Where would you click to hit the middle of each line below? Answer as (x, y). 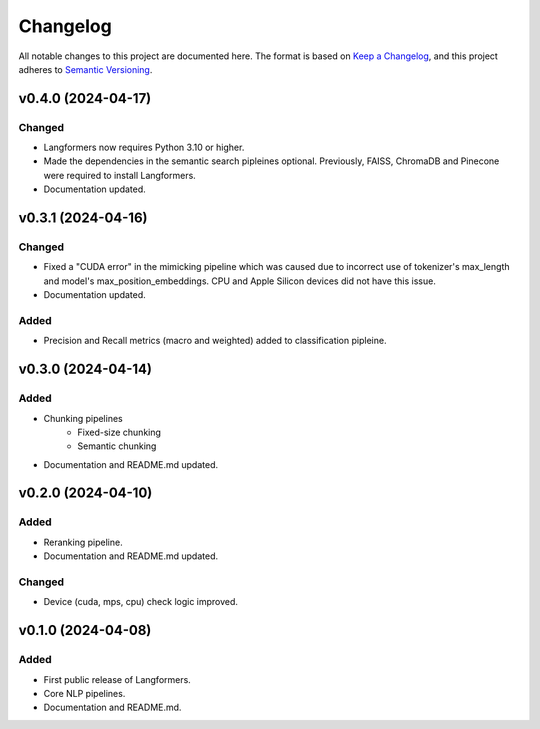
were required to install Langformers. (120, 175)
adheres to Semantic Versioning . (85, 69)
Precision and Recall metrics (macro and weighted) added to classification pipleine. (215, 341)
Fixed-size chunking (119, 432)
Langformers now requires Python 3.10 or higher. (144, 147)
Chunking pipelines (83, 418)
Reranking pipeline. (83, 542)
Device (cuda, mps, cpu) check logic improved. (141, 602)
